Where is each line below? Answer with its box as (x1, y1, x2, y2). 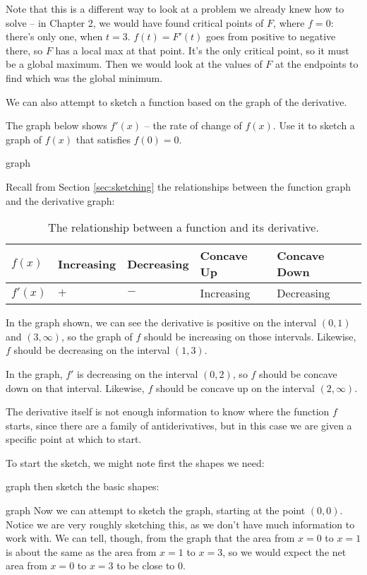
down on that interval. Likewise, (6, 380, 145, 395)
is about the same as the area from (6, 544, 157, 559)
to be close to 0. (116, 558, 186, 573)
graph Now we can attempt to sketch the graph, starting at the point (6, 503, 306, 518)
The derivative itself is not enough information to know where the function (6, 404, 330, 419)
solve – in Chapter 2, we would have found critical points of (6, 15, 264, 30)
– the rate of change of (144, 118, 242, 133)
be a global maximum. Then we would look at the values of (6, 57, 263, 71)
